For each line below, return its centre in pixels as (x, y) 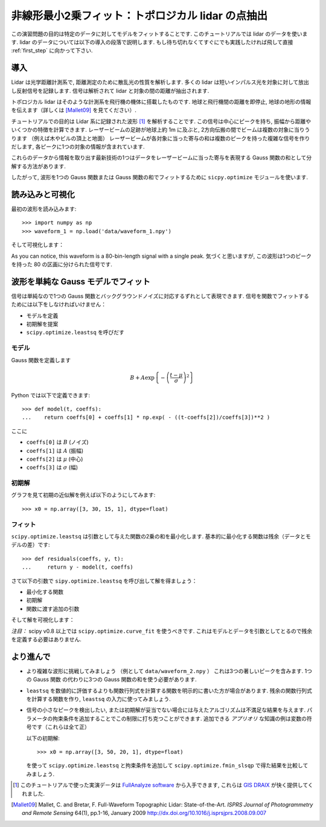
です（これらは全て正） (60, 727)
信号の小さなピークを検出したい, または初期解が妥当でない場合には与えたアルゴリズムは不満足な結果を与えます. (166, 710)
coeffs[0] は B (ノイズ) (57, 442)
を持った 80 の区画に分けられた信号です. (62, 264)
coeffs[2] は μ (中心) (55, 459)
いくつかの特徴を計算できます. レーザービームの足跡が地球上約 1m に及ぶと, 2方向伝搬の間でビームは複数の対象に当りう (161, 130)
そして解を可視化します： (43, 620)
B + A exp (142, 378)
